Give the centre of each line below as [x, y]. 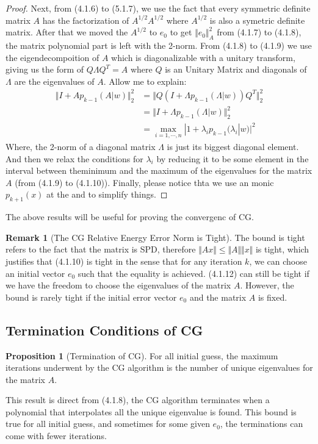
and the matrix [218, 297]
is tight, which [282, 249]
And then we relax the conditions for [74, 158]
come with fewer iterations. [56, 436]
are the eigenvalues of [54, 81]
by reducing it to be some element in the [233, 158]
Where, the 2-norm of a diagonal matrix [81, 146]
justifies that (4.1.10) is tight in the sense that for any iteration [124, 261]
